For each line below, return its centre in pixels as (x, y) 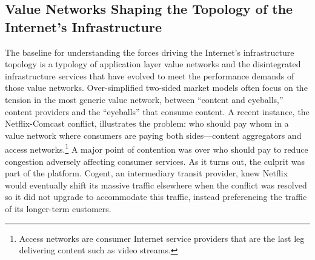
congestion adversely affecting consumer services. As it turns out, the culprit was (155, 161)
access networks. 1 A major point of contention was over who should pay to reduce (157, 148)
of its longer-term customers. (58, 208)
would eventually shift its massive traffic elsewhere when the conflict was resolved (156, 185)
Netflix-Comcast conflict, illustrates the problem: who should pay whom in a (147, 123)
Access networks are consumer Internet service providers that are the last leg (162, 238)
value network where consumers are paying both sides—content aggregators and (153, 135)
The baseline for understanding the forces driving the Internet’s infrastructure (150, 52)
